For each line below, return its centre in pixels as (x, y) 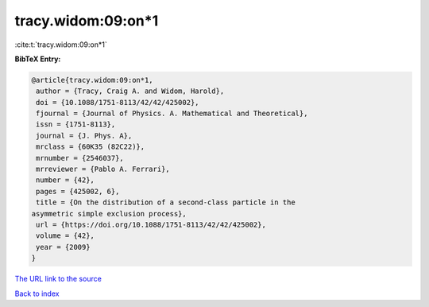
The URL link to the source (58, 279)
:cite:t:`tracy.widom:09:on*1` (61, 45)
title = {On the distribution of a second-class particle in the (166, 202)
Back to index (37, 293)
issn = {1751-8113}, (76, 124)
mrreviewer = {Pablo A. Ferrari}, (103, 169)
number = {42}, (66, 180)
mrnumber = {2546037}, (80, 158)
